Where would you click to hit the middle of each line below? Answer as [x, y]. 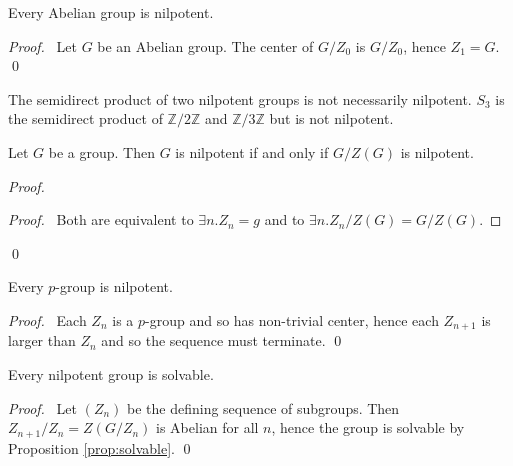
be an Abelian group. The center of [205, 45]
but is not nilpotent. [331, 118]
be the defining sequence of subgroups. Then [263, 407]
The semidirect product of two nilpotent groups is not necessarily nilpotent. [240, 98]
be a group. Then [101, 151]
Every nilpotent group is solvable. [111, 373]
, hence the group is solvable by [368, 427]
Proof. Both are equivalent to [101, 219]
